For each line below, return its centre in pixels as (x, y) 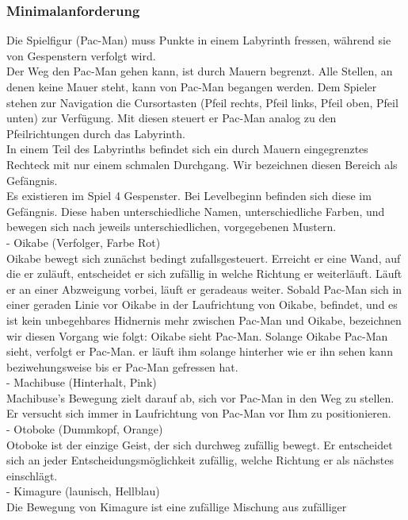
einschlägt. (32, 475)
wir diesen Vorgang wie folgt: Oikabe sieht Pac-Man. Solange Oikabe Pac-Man (197, 335)
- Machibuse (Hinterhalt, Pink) (82, 382)
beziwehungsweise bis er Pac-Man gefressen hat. (122, 366)
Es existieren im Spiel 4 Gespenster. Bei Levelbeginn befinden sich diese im (189, 196)
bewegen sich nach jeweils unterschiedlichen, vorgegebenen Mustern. (172, 227)
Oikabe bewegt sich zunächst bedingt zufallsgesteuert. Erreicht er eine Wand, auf (204, 258)
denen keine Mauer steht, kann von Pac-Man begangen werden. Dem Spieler (192, 87)
